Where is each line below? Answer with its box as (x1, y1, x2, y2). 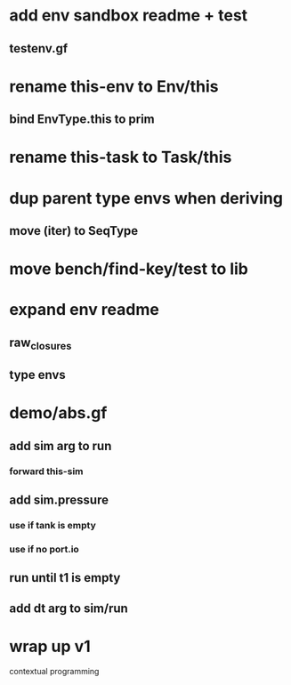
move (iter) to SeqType (9, 223, 139, 238)
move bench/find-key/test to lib (9, 259, 249, 279)
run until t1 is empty (9, 570, 121, 585)
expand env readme (9, 300, 160, 320)
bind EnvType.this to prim (9, 112, 155, 127)
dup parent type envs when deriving (9, 188, 283, 208)
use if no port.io (9, 544, 80, 555)
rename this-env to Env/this (9, 77, 219, 96)
